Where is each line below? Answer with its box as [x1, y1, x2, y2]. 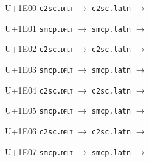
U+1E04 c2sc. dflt [5, 83, 73, 96]
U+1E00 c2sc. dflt [5, 1, 73, 13]
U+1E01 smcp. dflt [5, 21, 73, 34]
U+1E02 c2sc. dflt [5, 42, 73, 55]
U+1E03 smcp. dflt [5, 62, 73, 75]
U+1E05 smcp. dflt [5, 104, 73, 117]
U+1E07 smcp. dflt [5, 145, 73, 158]
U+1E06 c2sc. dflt [5, 124, 73, 137]
